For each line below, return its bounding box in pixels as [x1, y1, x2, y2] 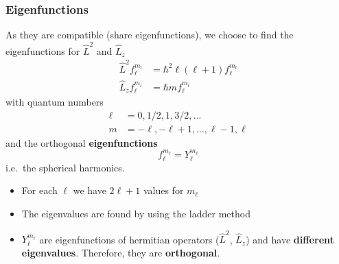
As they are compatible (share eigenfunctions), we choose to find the [5, 27, 294, 42]
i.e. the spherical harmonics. [5, 160, 125, 174]
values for [143, 183, 184, 197]
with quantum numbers [5, 94, 104, 108]
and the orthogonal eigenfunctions [5, 135, 158, 149]
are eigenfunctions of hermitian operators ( [39, 232, 220, 246]
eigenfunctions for [5, 43, 80, 58]
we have [73, 183, 106, 197]
